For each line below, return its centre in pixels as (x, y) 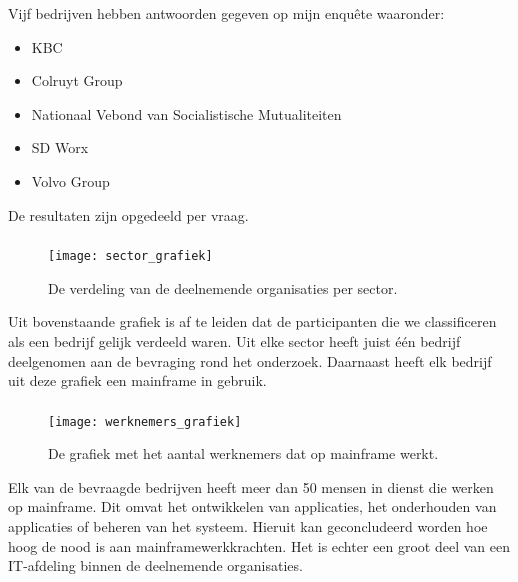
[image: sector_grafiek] (130, 256)
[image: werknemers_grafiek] (145, 421)
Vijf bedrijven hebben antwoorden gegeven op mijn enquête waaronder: (226, 13)
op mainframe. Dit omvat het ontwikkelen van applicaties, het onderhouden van (252, 506)
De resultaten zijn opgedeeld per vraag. (128, 214)
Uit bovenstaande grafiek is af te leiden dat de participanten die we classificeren (252, 321)
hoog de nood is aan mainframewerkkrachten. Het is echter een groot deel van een (259, 545)
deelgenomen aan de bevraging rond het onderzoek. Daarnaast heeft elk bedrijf (250, 360)
